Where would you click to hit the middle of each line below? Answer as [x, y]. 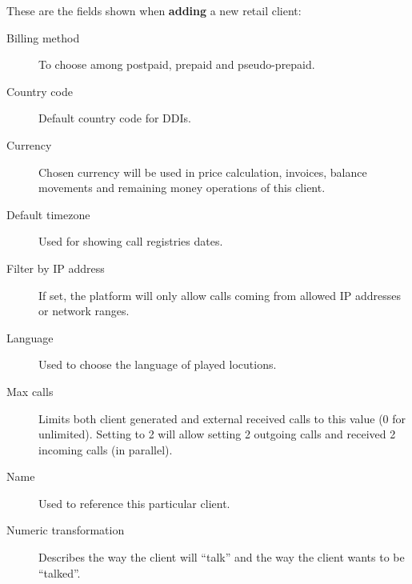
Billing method [43, 37]
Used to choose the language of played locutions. [158, 364]
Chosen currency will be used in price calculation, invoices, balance [203, 172]
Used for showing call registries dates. [131, 241]
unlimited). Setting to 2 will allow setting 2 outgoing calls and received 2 [217, 434]
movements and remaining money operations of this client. [182, 188]
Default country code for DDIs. [115, 118]
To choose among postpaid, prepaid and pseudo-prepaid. [177, 64]
